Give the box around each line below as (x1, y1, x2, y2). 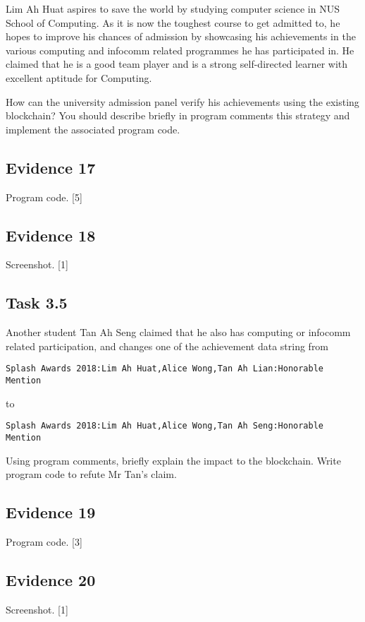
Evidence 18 (6, 224, 96, 246)
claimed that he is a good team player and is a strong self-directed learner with (6, 56, 348, 71)
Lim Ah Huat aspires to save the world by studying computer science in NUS (6, 1, 340, 16)
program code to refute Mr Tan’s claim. (6, 467, 177, 482)
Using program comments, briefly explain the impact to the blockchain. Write (6, 453, 341, 467)
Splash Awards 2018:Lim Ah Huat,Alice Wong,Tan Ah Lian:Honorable (6, 364, 324, 374)
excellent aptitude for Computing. (6, 70, 152, 85)
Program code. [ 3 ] (6, 534, 82, 549)
